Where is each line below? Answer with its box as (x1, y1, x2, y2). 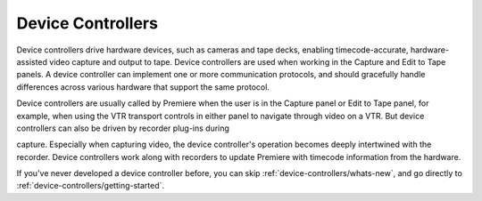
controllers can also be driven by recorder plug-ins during (16, 123, 229, 133)
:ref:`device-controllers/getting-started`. (16, 181, 165, 191)
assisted (16, 56, 48, 67)
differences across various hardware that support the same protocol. (16, 81, 270, 92)
